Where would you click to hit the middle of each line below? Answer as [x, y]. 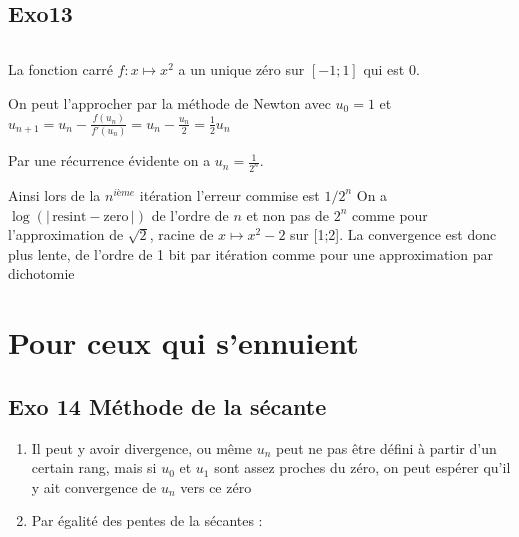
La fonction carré [60, 69]
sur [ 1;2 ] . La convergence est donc [393, 234]
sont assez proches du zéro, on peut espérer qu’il [362, 467]
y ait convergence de [94, 486]
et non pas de [287, 214]
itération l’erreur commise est [229, 194]
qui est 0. [391, 69]
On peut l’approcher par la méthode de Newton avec [169, 102]
